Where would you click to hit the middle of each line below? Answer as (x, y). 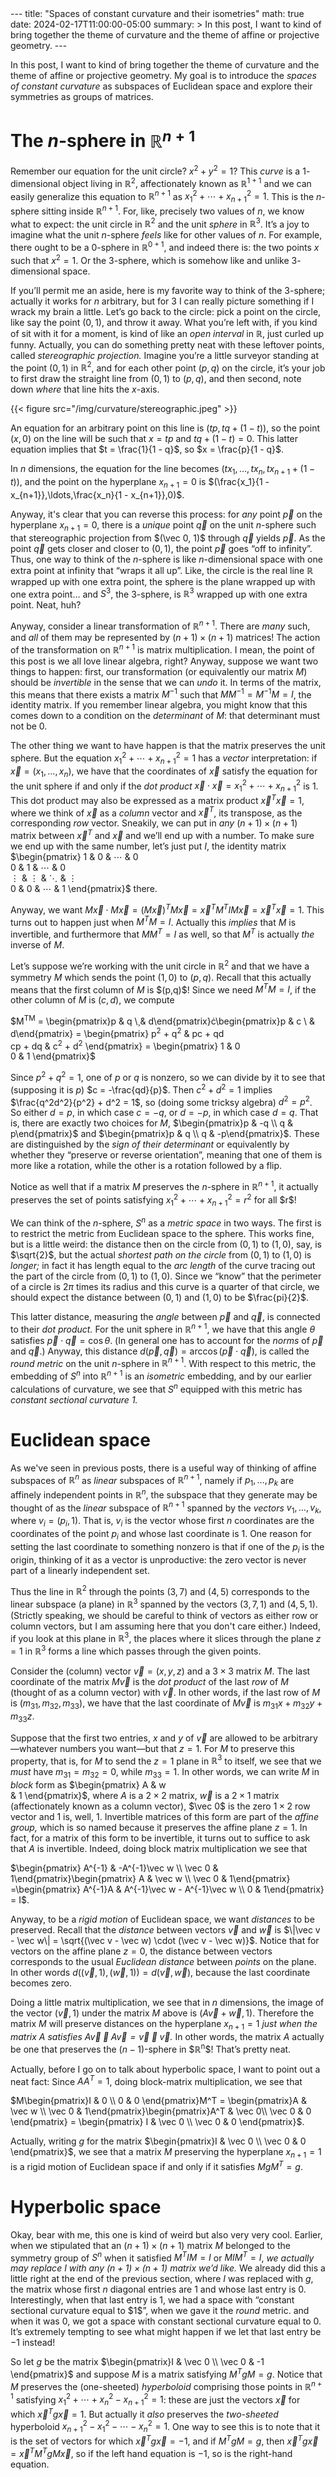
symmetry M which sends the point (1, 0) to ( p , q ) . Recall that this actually (161, 977)
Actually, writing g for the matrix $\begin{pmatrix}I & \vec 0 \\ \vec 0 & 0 (158, 2141)
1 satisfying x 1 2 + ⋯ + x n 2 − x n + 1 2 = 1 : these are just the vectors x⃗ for (155, 2400)
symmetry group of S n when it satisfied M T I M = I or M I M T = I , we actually (162, 2257)
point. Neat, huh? (46, 605)
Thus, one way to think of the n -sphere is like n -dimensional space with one (166, 559)
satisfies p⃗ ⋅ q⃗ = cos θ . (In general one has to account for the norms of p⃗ (167, 1340)
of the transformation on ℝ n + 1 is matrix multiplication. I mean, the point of (162, 649)
